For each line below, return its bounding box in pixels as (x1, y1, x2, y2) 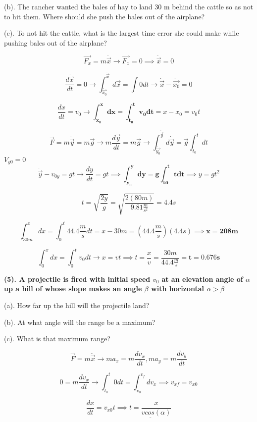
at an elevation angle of (161, 273, 243, 284)
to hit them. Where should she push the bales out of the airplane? (4, 11, 205, 21)
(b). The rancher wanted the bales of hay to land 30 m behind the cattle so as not (4, 1, 254, 11)
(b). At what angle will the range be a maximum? (4, 316, 155, 327)
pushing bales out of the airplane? (4, 37, 107, 48)
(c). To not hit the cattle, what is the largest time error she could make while (4, 28, 239, 38)
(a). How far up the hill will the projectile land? (4, 300, 150, 310)
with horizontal (151, 283, 205, 294)
